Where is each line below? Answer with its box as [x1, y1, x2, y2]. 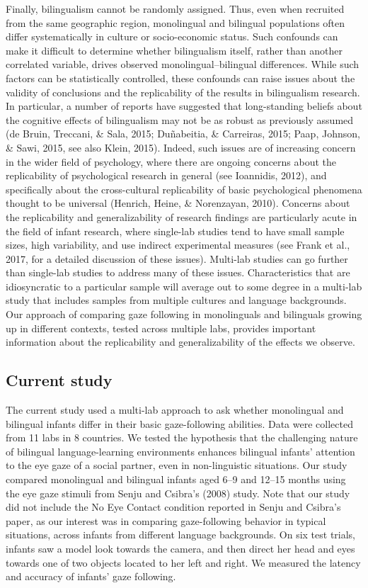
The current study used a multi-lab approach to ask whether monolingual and [6, 402, 344, 417]
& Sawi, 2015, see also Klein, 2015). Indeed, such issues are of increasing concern [6, 140, 356, 154]
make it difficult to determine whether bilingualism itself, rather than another [6, 43, 343, 57]
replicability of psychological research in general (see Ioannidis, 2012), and [6, 168, 327, 183]
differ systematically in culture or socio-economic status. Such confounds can [6, 29, 338, 44]
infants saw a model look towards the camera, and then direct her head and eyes [6, 541, 355, 555]
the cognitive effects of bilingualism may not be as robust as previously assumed [6, 112, 354, 127]
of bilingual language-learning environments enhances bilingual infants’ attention [6, 443, 355, 458]
